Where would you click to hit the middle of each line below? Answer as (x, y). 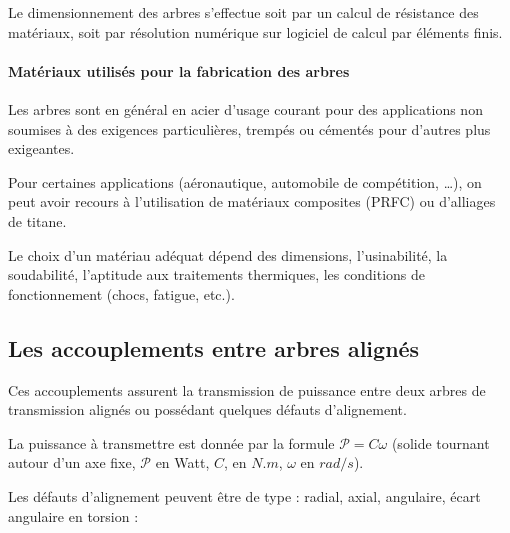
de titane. (37, 220)
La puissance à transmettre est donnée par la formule (171, 442)
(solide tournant (440, 442)
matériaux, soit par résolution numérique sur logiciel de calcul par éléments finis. (255, 31)
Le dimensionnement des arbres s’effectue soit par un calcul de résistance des (243, 12)
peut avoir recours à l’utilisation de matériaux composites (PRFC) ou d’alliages (252, 201)
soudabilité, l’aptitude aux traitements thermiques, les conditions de (216, 274)
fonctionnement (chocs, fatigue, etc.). (121, 293)
